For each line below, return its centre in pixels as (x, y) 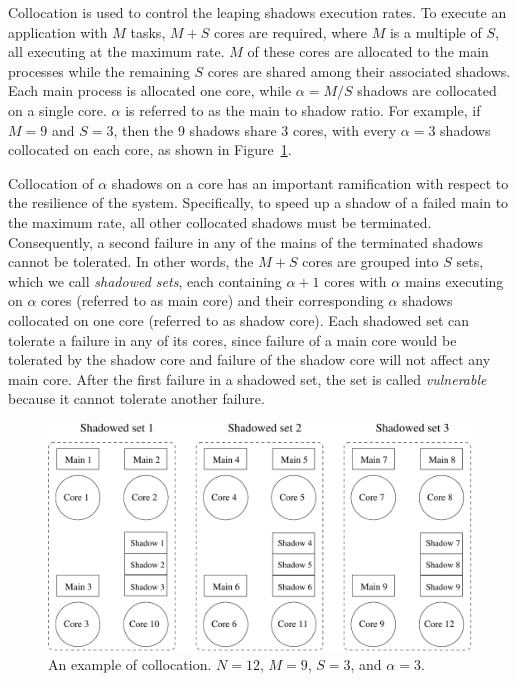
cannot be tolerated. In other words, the (131, 261)
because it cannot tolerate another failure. (136, 398)
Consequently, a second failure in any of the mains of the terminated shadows (245, 241)
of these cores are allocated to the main (368, 51)
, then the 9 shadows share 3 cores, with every (255, 129)
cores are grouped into (370, 261)
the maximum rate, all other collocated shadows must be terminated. (220, 221)
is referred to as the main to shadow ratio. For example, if (303, 109)
